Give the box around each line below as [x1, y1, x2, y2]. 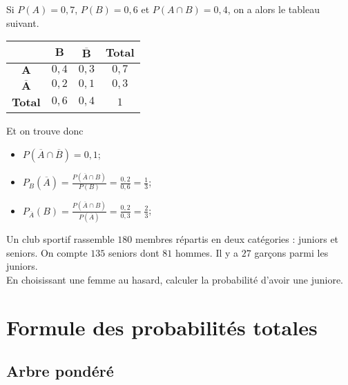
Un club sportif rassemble [6, 232, 115, 246]
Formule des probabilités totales [6, 313, 318, 341]
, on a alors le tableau [227, 2, 320, 16]
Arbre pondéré [6, 360, 114, 382]
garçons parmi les [254, 245, 329, 259]
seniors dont [108, 245, 159, 259]
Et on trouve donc [6, 124, 84, 138]
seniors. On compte [6, 245, 88, 259]
